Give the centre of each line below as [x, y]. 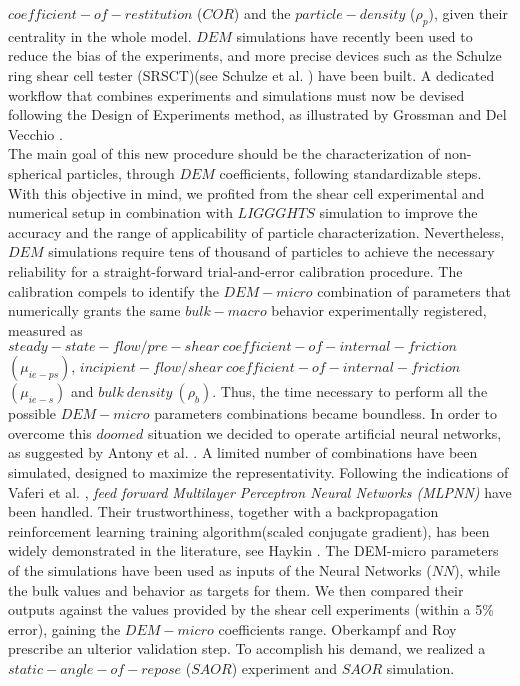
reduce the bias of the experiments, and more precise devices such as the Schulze [255, 55]
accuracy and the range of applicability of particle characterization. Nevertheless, [256, 231]
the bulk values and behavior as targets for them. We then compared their [236, 589]
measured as [45, 329]
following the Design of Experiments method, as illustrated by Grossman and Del [257, 114]
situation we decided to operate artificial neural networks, [325, 432]
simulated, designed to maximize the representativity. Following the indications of [258, 472]
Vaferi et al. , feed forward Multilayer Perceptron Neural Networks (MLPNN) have [260, 491]
